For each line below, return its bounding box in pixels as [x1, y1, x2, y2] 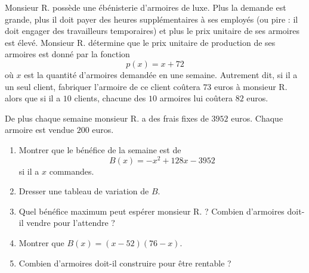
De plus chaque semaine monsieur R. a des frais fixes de [5, 111, 209, 124]
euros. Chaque [231, 111, 283, 124]
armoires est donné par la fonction [5, 48, 130, 60]
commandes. [49, 165, 94, 177]
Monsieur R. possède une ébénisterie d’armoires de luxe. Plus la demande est [5, 1, 286, 13]
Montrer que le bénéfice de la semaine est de [18, 143, 181, 156]
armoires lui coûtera [159, 92, 233, 104]
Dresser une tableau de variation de [18, 185, 149, 197]
